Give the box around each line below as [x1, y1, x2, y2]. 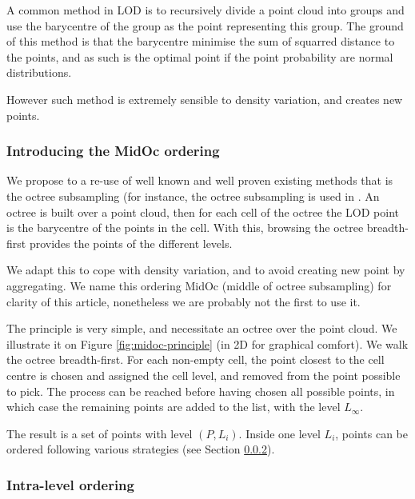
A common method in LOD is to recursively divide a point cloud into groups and [6, 2, 405, 18]
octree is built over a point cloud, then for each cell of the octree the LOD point [6, 203, 399, 220]
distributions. [6, 64, 72, 81]
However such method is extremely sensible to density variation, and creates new [6, 90, 403, 107]
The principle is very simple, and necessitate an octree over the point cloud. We [6, 320, 397, 337]
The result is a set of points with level [6, 425, 193, 441]
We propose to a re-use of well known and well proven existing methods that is [6, 172, 393, 189]
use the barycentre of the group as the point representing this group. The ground [6, 17, 404, 34]
